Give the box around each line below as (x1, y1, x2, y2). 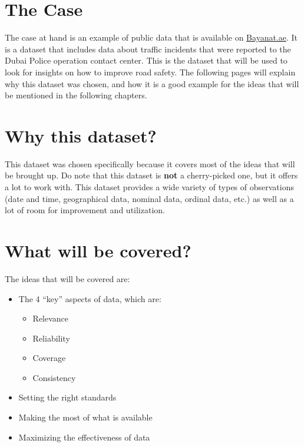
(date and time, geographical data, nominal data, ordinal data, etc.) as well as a (5, 192, 294, 204)
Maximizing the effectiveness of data (18, 431, 150, 443)
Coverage (32, 352, 66, 364)
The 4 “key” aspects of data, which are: (18, 292, 161, 304)
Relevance (32, 312, 69, 325)
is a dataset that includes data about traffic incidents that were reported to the (5, 42, 291, 55)
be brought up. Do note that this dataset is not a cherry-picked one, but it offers (5, 169, 298, 181)
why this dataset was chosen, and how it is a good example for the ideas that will (5, 77, 299, 90)
